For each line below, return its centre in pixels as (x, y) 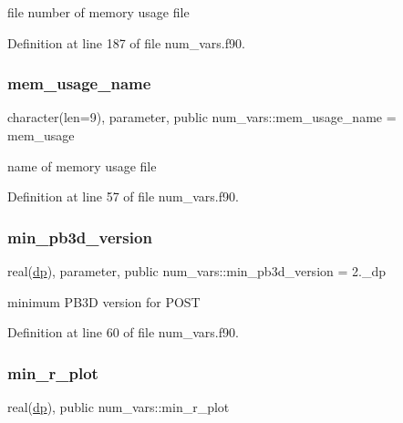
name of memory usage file (82, 165)
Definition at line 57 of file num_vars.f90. (123, 196)
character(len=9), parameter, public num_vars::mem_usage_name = (202, 117)
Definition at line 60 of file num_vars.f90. (123, 332)
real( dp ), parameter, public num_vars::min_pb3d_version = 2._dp (196, 271)
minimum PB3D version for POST (104, 301)
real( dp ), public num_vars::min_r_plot (119, 407)
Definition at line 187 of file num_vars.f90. (126, 42)
